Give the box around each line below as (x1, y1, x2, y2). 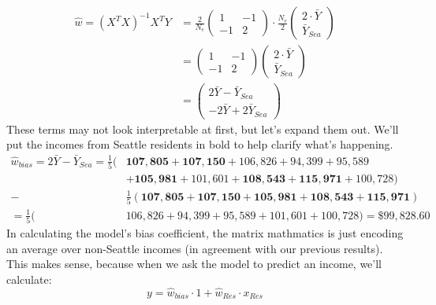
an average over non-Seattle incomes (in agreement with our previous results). (6, 240, 383, 256)
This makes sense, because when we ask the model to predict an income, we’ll (6, 255, 382, 272)
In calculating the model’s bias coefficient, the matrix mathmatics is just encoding (6, 225, 404, 241)
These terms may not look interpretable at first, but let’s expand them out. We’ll (6, 120, 399, 137)
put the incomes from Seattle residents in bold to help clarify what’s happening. (6, 136, 393, 152)
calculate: (6, 270, 52, 287)
